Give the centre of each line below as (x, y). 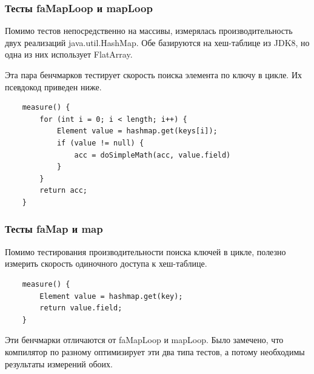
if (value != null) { (100, 143)
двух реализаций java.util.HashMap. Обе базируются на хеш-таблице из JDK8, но (157, 42)
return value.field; (81, 308)
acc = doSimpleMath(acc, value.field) (152, 155)
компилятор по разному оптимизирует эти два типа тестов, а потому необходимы (155, 351)
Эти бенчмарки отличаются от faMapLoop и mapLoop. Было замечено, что (144, 340)
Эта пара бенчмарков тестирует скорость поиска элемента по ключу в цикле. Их (154, 75)
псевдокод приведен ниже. (53, 86)
